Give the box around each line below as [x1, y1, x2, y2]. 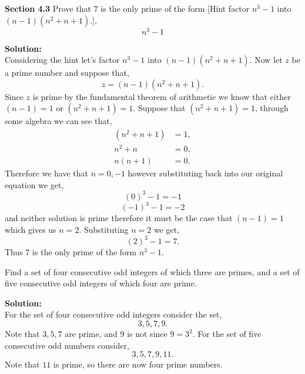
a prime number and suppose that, [5, 66, 129, 79]
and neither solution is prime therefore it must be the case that [5, 212, 233, 224]
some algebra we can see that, [5, 115, 112, 127]
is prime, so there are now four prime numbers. [53, 358, 223, 370]
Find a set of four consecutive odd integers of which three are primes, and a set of [5, 265, 300, 278]
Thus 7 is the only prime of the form [5, 246, 137, 258]
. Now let [249, 54, 283, 66]
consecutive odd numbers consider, [5, 339, 129, 351]
